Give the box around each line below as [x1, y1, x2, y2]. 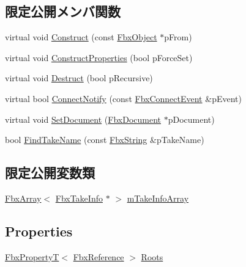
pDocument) [168, 112, 215, 125]
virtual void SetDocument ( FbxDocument [5, 112, 161, 125]
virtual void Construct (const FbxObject [5, 31, 157, 43]
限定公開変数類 [5, 163, 95, 182]
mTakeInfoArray [127, 191, 189, 204]
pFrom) [164, 31, 192, 43]
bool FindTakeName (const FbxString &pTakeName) [5, 133, 204, 146]
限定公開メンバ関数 [5, 2, 121, 21]
